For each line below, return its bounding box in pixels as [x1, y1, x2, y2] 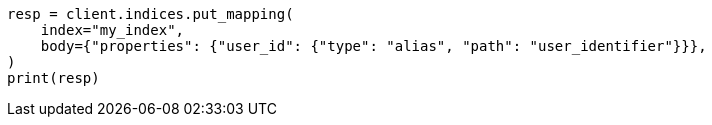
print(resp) [7, 70, 100, 86]
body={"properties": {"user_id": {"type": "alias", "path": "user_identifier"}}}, [40, 38, 707, 54]
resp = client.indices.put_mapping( [7, 6, 294, 22]
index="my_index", [40, 22, 185, 38]
